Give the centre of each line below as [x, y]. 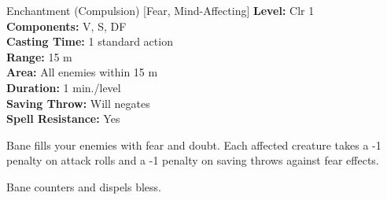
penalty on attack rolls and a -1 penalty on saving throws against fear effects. [193, 160]
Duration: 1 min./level [64, 87]
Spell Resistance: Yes [63, 119]
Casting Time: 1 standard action [90, 41]
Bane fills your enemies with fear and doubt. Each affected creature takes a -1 [194, 144]
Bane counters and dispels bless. [84, 186]
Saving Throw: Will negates [78, 103]
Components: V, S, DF [66, 26]
